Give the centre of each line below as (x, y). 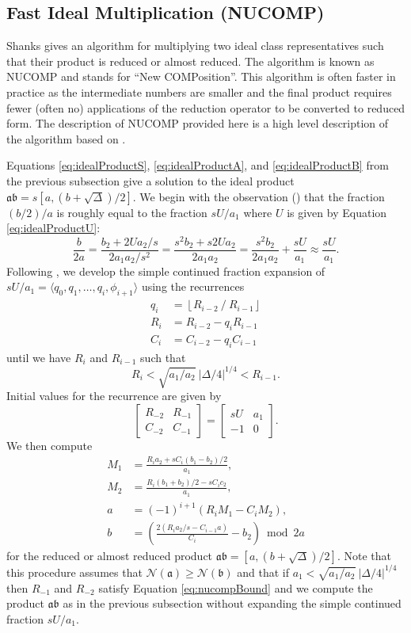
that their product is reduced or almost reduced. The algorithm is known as (190, 61)
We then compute (49, 445)
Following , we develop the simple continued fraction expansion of (166, 271)
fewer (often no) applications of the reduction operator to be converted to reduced (206, 107)
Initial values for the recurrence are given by (114, 396)
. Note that (364, 556)
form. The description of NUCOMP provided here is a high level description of (198, 123)
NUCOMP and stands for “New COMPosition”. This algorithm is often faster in (201, 76)
